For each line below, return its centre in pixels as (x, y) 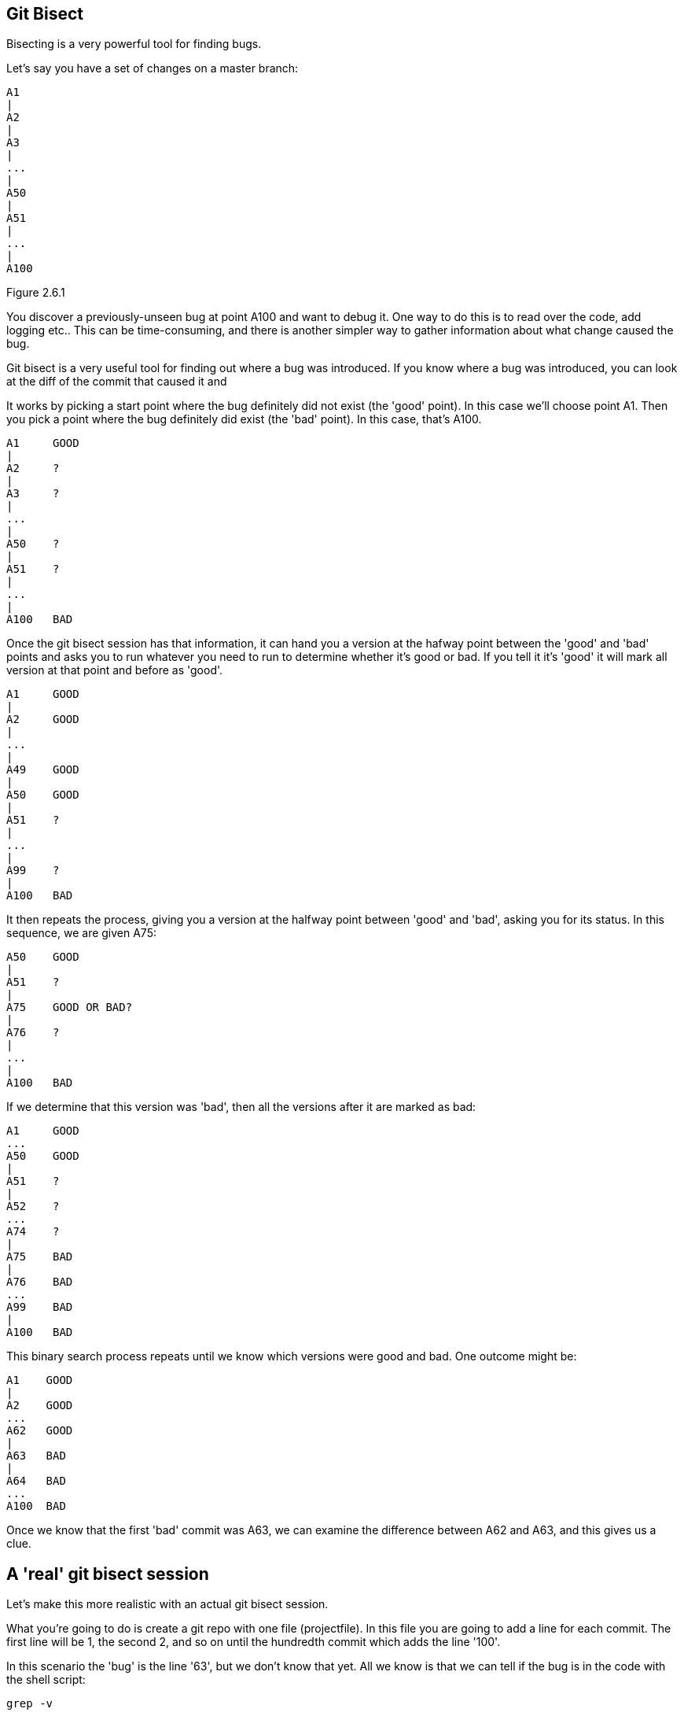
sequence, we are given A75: (81, 933)
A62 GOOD (40, 1431)
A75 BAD (40, 1257)
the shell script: (46, 1680)
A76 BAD (40, 1282)
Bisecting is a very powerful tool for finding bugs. (134, 44)
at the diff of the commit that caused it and (117, 382)
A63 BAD (36, 1456)
